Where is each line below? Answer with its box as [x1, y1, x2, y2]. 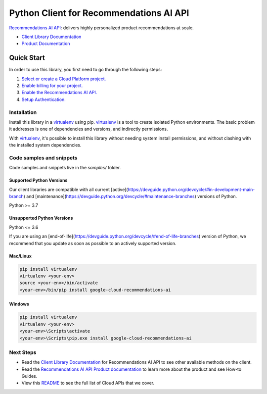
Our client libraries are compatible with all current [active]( [9, 186, 128, 193]
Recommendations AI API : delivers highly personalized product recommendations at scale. [9, 25, 194, 31]
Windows [9, 301, 29, 307]
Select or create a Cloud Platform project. [21, 76, 106, 82]
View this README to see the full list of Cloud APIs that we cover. [21, 380, 155, 386]
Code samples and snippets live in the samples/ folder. [9, 165, 121, 171]
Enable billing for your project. [21, 83, 83, 89]
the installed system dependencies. [9, 142, 82, 148]
